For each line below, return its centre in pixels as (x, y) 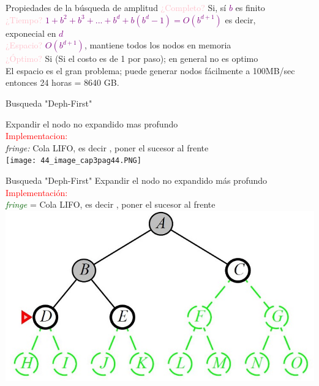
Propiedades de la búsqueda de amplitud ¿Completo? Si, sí (116, 7)
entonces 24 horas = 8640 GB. (62, 82)
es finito (250, 7)
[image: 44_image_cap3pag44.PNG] (73, 161)
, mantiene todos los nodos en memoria (158, 45)
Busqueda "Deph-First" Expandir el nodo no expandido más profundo (137, 180)
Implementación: (37, 192)
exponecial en (31, 33)
